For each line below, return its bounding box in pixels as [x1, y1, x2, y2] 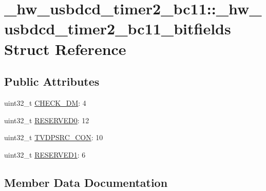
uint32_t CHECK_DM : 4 [4, 97, 86, 108]
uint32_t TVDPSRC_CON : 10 [4, 132, 103, 143]
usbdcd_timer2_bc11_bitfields [4, 18, 231, 39]
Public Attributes [4, 73, 100, 89]
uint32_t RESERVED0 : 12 [4, 114, 89, 125]
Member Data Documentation [4, 174, 168, 190]
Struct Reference [4, 38, 126, 59]
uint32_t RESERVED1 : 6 [4, 149, 86, 160]
